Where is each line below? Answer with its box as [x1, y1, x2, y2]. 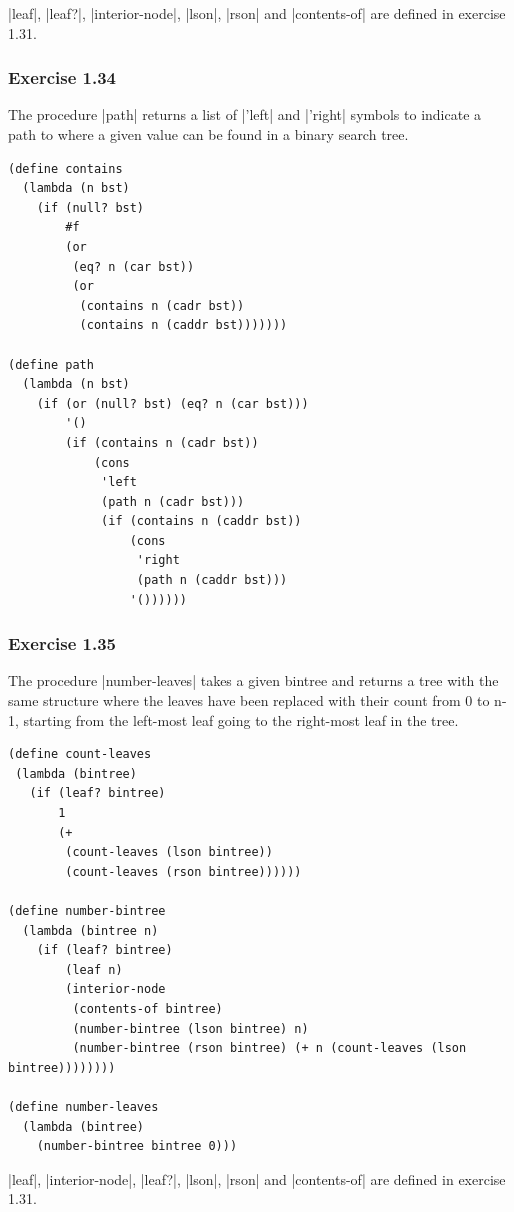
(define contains [8, 161, 123, 176]
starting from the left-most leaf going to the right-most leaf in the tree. [23, 709, 459, 730]
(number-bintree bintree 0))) [36, 1139, 238, 1154]
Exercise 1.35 [8, 631, 117, 656]
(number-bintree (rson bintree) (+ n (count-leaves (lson [72, 1041, 467, 1056]
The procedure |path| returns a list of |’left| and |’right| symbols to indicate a [8, 104, 482, 125]
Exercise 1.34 [8, 65, 117, 90]
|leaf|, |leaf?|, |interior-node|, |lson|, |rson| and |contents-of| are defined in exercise [8, 3, 506, 23]
